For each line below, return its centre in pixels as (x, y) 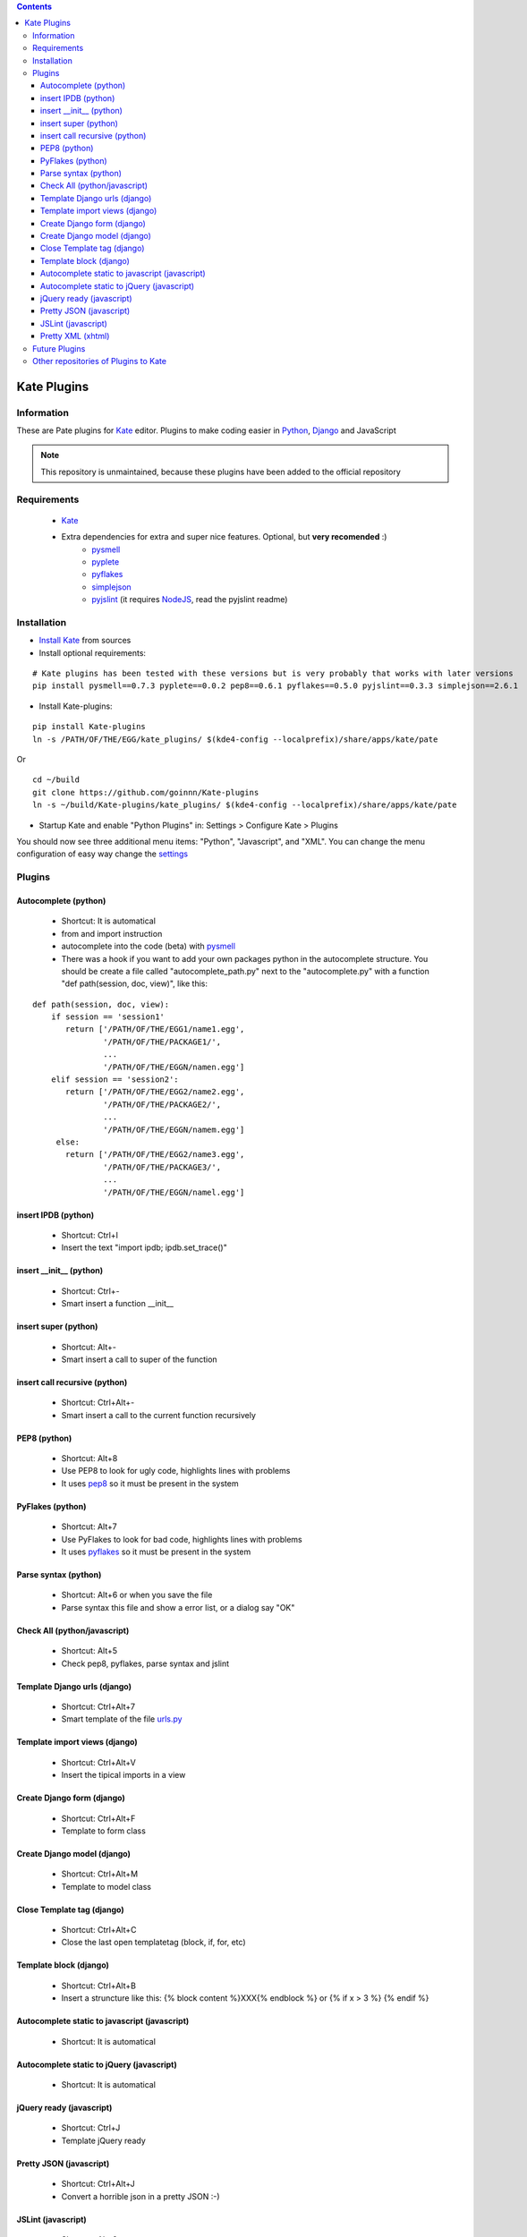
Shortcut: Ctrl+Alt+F (98, 1818)
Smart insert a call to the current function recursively (159, 1415)
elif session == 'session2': (115, 1080)
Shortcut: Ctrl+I (90, 1235)
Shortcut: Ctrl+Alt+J (98, 2184)
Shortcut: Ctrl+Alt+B (98, 1986)
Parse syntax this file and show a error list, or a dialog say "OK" (178, 1607)
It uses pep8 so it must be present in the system (150, 1483)
